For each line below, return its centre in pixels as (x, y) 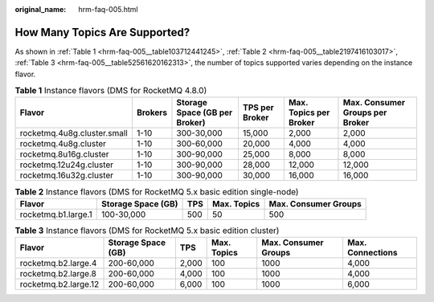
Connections (372, 253)
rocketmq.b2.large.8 (58, 274)
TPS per (258, 108)
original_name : (41, 9)
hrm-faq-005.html (108, 9)
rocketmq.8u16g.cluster (64, 154)
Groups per (365, 112)
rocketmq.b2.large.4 (58, 263)
